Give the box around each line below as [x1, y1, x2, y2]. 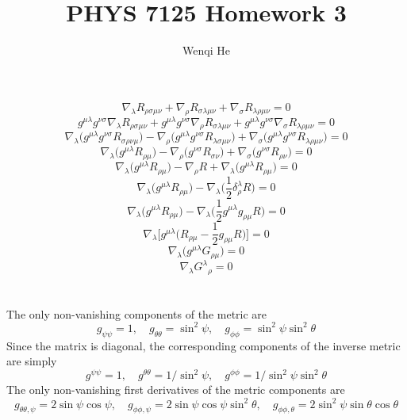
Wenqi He [182, 42, 230, 59]
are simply [6, 353, 57, 369]
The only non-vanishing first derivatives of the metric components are [6, 381, 345, 398]
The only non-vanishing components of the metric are [6, 305, 267, 322]
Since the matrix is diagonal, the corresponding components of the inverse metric [6, 337, 401, 353]
